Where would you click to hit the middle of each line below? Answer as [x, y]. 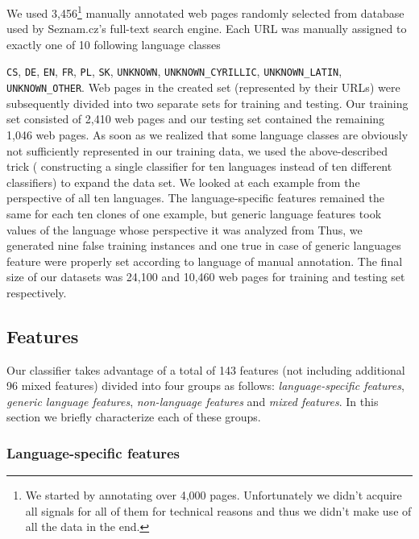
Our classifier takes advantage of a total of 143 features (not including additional [206, 369]
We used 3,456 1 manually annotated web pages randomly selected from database [205, 12]
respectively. [37, 292]
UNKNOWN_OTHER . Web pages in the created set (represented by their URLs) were [203, 87]
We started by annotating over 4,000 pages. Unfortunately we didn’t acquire [214, 495]
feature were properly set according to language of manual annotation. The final [205, 261]
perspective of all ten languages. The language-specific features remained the [196, 198]
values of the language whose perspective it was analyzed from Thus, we [185, 229]
